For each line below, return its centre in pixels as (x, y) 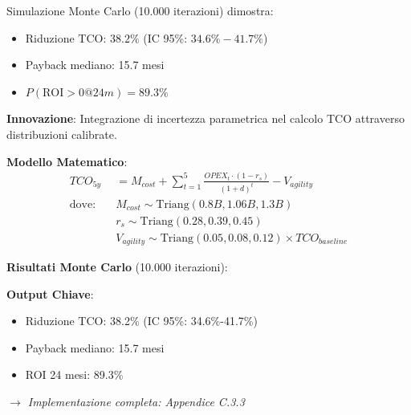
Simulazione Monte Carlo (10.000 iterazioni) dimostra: (140, 10)
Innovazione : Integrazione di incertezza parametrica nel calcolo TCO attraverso (205, 118)
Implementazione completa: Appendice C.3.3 (136, 402)
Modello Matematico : (67, 161)
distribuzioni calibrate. (62, 134)
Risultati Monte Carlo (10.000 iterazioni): (117, 267)
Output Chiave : (50, 293)
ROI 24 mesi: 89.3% (74, 374)
